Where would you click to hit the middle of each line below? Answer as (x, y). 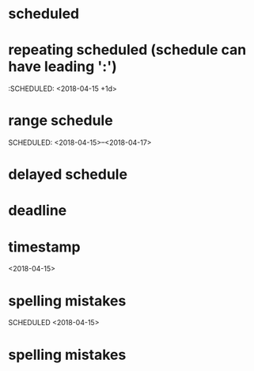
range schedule (61, 121)
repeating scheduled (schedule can (127, 50)
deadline (38, 211)
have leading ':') (63, 67)
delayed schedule (68, 174)
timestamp (44, 247)
